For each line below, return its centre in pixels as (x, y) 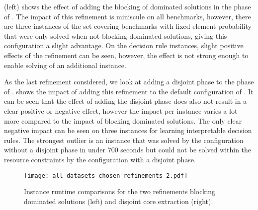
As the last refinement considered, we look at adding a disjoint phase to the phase (129, 82)
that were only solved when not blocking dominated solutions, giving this (116, 35)
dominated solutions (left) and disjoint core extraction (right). (119, 201)
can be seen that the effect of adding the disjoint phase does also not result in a (126, 101)
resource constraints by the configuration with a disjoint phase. (100, 159)
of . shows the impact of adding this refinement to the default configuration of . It (129, 91)
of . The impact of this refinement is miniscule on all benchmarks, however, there (128, 16)
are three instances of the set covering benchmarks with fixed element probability (128, 26)
